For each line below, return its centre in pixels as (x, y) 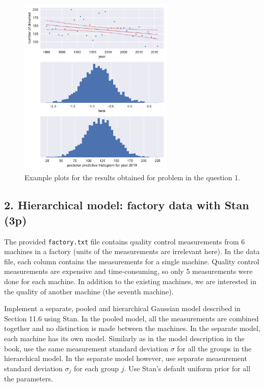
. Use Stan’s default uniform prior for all (187, 368)
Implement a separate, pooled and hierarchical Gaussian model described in (122, 308)
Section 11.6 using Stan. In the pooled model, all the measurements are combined (131, 318)
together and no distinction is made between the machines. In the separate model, (132, 328)
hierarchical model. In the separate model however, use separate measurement (126, 358)
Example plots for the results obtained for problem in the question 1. (133, 177)
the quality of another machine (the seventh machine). (89, 291)
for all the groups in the (214, 348)
